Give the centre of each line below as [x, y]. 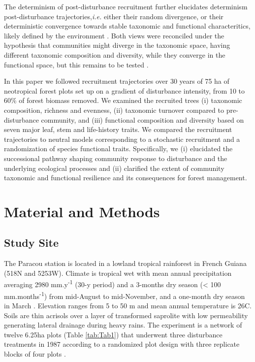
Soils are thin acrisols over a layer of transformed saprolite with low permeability [126, 315]
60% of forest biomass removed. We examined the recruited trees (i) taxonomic [123, 100]
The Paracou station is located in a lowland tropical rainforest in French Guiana [125, 263]
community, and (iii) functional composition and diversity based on [143, 119]
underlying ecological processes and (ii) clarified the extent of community [114, 168]
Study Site [32, 243]
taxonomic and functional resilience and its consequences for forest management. [126, 178]
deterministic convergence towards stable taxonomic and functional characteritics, [127, 26]
